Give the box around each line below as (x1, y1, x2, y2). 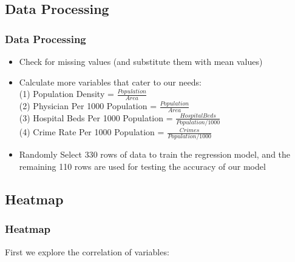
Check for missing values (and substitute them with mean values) (19, 55, 263, 67)
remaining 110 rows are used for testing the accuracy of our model (19, 160, 266, 173)
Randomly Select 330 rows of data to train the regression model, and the (19, 148, 291, 161)
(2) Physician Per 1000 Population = (19, 99, 157, 112)
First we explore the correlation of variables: (5, 245, 169, 258)
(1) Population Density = (19, 87, 114, 100)
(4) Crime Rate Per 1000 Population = (19, 126, 164, 138)
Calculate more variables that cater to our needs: (19, 75, 202, 88)
